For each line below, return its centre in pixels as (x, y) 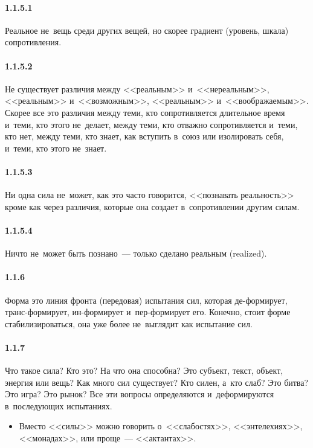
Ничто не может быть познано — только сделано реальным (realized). (136, 253)
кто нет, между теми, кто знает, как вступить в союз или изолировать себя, (144, 136)
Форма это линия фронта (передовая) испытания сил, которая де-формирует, (146, 300)
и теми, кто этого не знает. (56, 148)
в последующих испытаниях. (59, 405)
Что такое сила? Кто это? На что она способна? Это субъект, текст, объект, (144, 370)
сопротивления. (33, 42)
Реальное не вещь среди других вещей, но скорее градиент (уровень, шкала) (147, 30)
